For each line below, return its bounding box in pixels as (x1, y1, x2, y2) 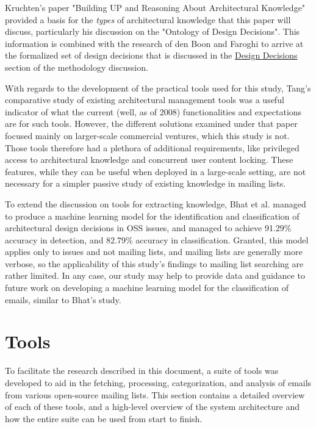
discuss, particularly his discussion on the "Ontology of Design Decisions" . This (5, 25, 300, 38)
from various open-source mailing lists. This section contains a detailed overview (5, 388, 305, 401)
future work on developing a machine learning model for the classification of (5, 281, 289, 294)
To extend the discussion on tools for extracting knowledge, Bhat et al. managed (5, 197, 306, 210)
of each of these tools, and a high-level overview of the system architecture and (5, 400, 300, 413)
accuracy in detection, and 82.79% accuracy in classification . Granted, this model (5, 233, 309, 246)
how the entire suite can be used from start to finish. (5, 412, 203, 425)
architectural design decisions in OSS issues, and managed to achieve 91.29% (5, 221, 292, 234)
